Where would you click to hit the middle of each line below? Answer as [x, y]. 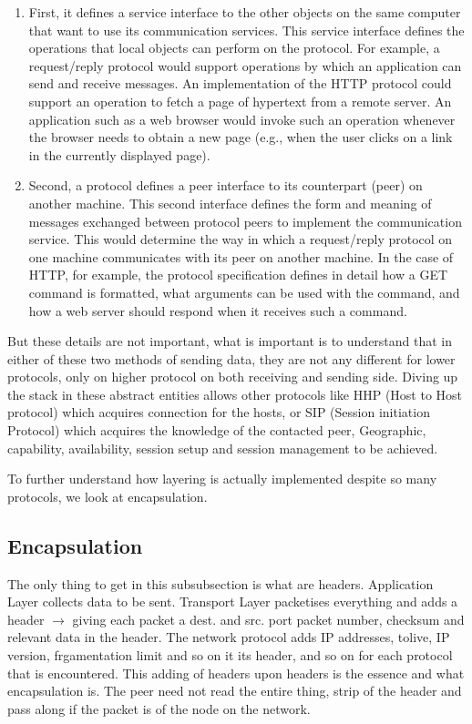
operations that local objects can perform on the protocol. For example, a [234, 48]
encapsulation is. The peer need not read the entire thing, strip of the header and [235, 691]
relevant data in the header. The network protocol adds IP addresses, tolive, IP [229, 637]
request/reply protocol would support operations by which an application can [245, 65]
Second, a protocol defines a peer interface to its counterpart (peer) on [226, 185]
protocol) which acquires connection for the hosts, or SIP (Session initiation [219, 412]
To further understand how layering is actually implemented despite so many [222, 479]
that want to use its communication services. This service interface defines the [246, 30]
